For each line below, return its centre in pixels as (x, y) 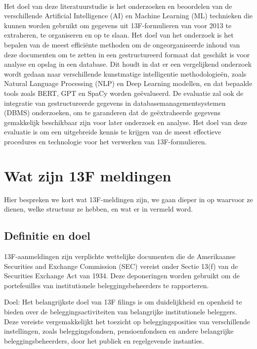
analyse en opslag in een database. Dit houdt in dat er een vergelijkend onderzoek (128, 64)
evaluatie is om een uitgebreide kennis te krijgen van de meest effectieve (113, 132)
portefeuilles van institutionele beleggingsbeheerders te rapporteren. (107, 285)
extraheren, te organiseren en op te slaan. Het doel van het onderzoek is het (119, 35)
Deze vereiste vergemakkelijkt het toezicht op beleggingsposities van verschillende (127, 321)
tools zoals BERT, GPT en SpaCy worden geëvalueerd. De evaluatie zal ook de (124, 93)
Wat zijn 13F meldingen (88, 175)
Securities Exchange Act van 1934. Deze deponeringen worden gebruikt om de (122, 276)
